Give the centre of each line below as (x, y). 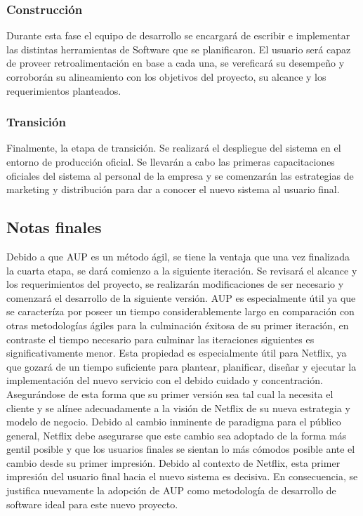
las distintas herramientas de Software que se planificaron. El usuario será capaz (179, 49)
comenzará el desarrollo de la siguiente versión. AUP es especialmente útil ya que (181, 297)
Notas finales (54, 227)
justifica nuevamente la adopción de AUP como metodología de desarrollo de (171, 490)
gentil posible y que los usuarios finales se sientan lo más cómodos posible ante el (181, 449)
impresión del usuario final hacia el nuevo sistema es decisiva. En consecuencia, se (182, 476)
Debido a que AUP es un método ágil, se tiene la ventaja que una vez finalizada (178, 256)
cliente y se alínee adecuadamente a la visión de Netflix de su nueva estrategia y (178, 408)
